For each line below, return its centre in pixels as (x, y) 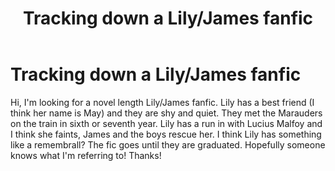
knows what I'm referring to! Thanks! (86, 155)
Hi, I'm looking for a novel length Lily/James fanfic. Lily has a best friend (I (162, 102)
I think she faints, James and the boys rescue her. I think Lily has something (166, 134)
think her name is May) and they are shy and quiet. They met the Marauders (166, 113)
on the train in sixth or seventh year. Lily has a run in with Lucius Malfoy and (166, 123)
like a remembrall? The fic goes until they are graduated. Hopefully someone (168, 144)
